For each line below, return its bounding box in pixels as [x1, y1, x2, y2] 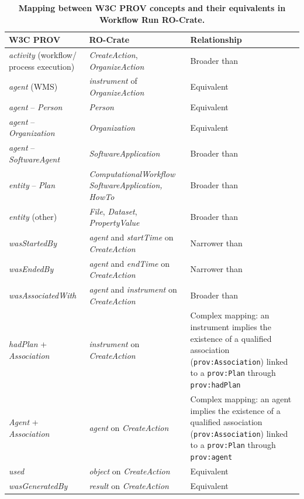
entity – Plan [9, 179, 56, 191]
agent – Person [9, 100, 63, 113]
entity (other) [9, 211, 57, 223]
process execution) [9, 60, 75, 72]
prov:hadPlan [190, 381, 241, 390]
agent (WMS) [9, 80, 58, 93]
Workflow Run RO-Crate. [99, 13, 205, 25]
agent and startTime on [89, 231, 174, 243]
